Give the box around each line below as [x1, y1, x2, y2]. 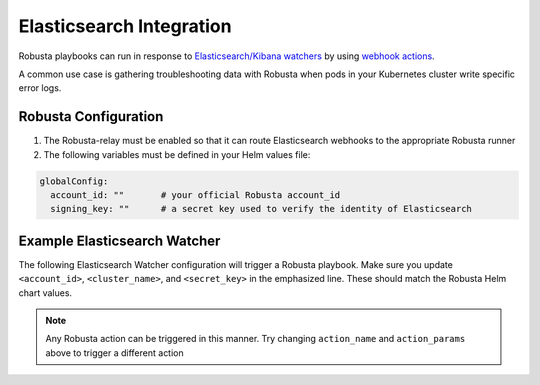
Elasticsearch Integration [18, 15, 232, 37]
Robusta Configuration [18, 108, 164, 125]
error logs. [18, 82, 62, 94]
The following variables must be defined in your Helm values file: [43, 148, 311, 160]
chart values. [18, 286, 73, 299]
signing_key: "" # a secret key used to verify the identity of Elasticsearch [50, 203, 472, 215]
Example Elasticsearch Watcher [18, 232, 221, 249]
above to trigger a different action [45, 346, 184, 359]
